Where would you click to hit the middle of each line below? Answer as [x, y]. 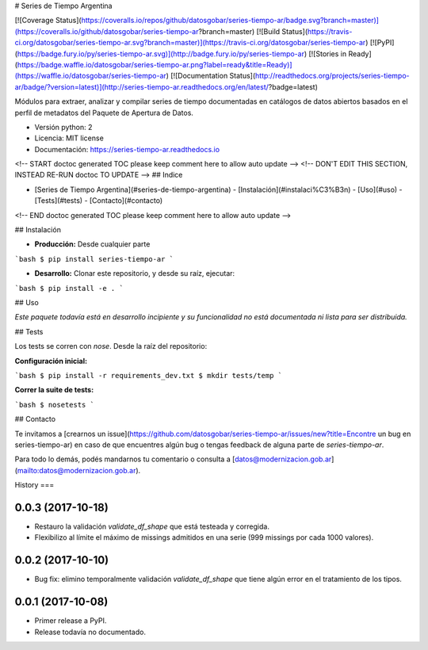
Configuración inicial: [51, 361]
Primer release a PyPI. [71, 621]
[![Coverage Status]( [48, 21]
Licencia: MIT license [69, 138]
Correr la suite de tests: [54, 390]
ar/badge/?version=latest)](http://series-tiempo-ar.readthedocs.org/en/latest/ [142, 86]
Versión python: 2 [63, 127]
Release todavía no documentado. [90, 632]
